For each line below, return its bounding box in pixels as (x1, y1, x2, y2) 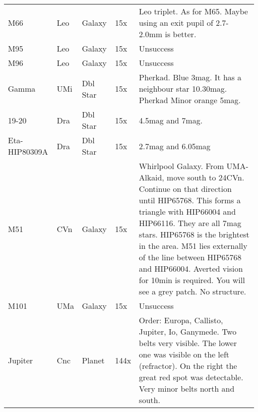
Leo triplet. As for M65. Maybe (139, 5, 248, 17)
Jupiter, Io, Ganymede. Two (139, 326, 237, 337)
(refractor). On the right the (139, 360, 237, 371)
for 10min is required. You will (139, 274, 245, 286)
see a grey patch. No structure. (139, 286, 246, 297)
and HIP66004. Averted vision (139, 263, 243, 274)
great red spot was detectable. (139, 371, 244, 383)
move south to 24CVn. (167, 172, 245, 183)
